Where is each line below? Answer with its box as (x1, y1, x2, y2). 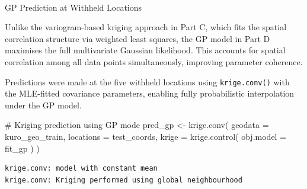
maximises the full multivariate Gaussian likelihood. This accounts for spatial (5, 44, 286, 56)
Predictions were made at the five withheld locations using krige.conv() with (5, 75, 290, 88)
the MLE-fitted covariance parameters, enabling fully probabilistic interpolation (5, 87, 295, 100)
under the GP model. (5, 98, 82, 111)
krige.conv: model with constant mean (5, 164, 158, 173)
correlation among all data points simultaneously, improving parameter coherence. (5, 55, 303, 68)
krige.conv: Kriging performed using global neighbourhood (5, 175, 242, 184)
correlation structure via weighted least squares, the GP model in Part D (5, 32, 270, 44)
